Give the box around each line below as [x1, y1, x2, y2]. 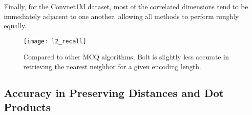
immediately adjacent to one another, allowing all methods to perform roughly [4, 11, 239, 21]
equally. [4, 20, 27, 31]
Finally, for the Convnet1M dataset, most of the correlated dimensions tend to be [4, 1, 248, 11]
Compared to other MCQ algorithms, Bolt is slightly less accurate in [23, 52, 229, 62]
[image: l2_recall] [23, 38, 86, 45]
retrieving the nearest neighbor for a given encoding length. [23, 61, 201, 72]
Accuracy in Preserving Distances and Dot [4, 85, 224, 100]
